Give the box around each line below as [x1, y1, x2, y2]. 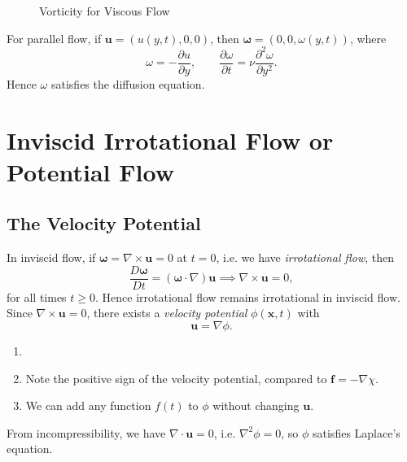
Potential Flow [7, 155, 174, 188]
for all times [7, 288, 67, 305]
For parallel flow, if [7, 29, 102, 46]
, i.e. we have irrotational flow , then [216, 249, 394, 266]
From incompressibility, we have [7, 424, 166, 441]
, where [349, 29, 387, 46]
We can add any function [25, 397, 151, 414]
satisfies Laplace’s [313, 424, 400, 441]
